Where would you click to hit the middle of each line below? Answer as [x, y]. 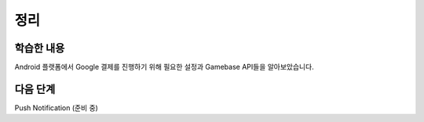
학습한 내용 [40, 48]
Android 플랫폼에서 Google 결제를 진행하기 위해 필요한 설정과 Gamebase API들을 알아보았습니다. [164, 67]
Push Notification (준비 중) [56, 108]
